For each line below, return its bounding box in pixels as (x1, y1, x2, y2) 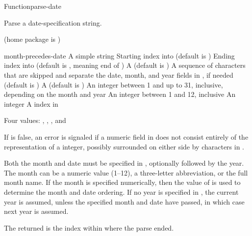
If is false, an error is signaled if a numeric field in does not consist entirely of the (4, 131, 249, 142)
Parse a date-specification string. (4, 17, 102, 28)
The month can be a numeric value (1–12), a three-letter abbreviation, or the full (4, 167, 248, 177)
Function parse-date (4, 1, 62, 11)
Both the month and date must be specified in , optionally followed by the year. (4, 158, 244, 168)
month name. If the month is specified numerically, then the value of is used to (4, 177, 241, 187)
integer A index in (4, 98, 58, 109)
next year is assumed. (4, 206, 69, 216)
